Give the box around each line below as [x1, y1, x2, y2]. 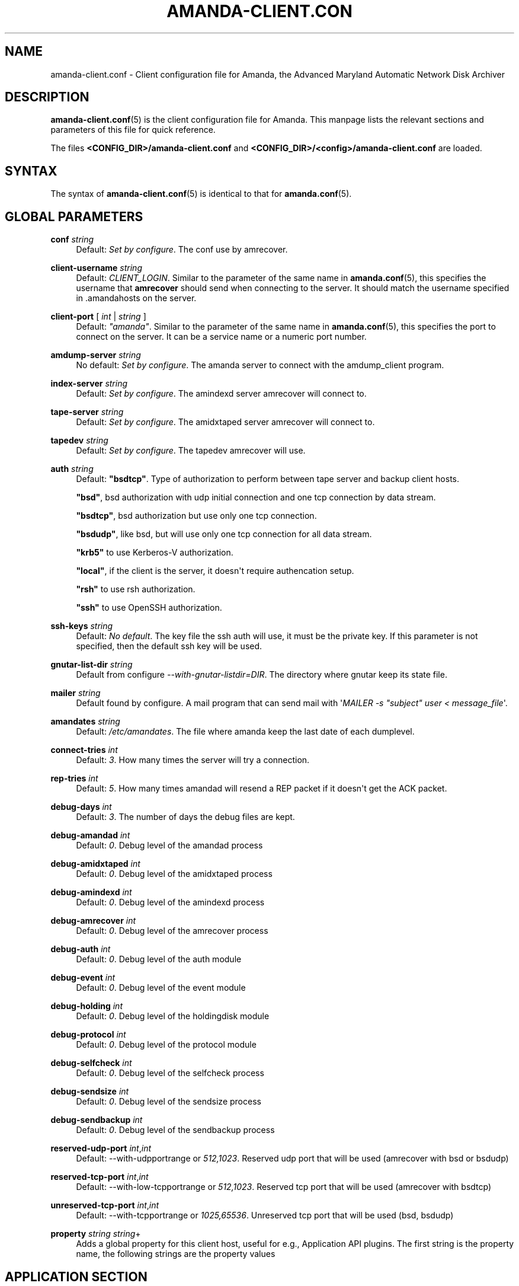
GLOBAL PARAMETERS [5, 209, 143, 224]
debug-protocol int [50, 1029, 126, 1040]
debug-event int [50, 972, 116, 983]
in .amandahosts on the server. [76, 293, 197, 304]
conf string [50, 234, 94, 245]
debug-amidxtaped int [50, 859, 140, 869]
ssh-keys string [50, 621, 113, 631]
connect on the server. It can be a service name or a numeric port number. [76, 331, 367, 342]
